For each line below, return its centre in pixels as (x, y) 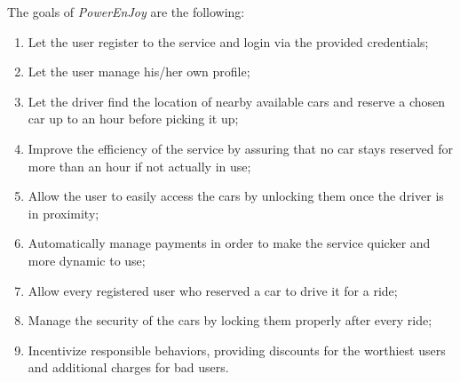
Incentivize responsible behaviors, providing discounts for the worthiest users (237, 350)
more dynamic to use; (87, 260)
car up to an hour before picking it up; (133, 119)
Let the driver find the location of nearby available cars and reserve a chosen (237, 101)
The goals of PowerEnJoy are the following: (126, 12)
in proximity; (63, 213)
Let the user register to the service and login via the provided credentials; (228, 41)
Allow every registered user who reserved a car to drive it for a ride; (213, 290)
